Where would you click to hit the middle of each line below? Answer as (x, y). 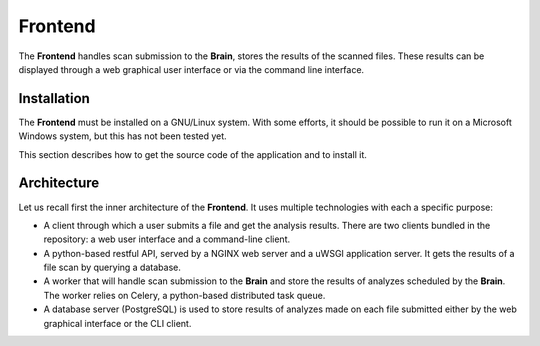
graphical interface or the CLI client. (117, 323)
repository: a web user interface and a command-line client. (166, 239)
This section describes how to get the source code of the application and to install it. (192, 154)
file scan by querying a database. (112, 267)
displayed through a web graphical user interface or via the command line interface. (191, 69)
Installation (54, 98)
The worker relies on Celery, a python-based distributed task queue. (184, 295)
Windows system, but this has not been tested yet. (122, 136)
